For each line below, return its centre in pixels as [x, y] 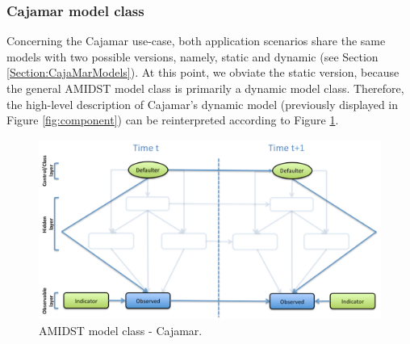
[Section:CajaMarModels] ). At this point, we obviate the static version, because [203, 72]
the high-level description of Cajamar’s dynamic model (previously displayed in [203, 104]
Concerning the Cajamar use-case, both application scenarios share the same [196, 41]
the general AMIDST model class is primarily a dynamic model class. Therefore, [205, 88]
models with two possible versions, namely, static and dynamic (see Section [192, 56]
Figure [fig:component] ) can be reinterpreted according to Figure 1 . [173, 120]
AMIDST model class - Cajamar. [121, 330]
